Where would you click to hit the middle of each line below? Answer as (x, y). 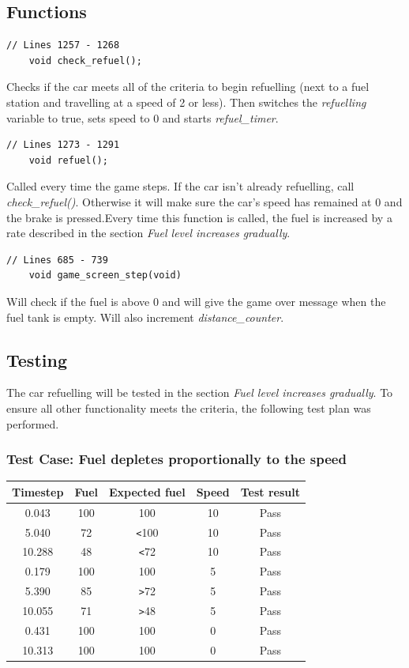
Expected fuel (147, 491)
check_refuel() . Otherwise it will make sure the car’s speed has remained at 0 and (204, 201)
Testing (37, 359)
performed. (33, 423)
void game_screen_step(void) (105, 276)
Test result (270, 491)
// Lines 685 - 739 (57, 260)
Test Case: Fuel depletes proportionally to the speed (176, 459)
